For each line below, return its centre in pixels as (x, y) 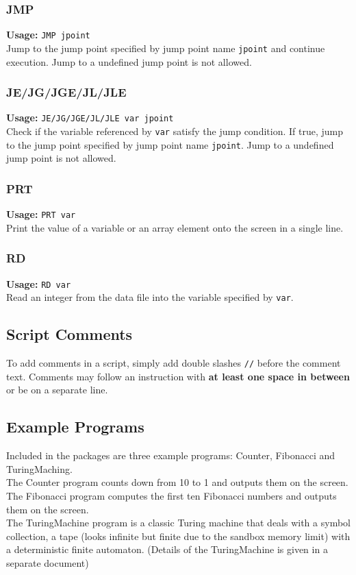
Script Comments (69, 334)
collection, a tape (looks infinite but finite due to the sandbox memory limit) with (178, 536)
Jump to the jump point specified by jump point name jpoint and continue (166, 48)
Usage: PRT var (41, 214)
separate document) (48, 562)
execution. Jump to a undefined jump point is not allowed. (129, 61)
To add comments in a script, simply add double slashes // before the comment (174, 363)
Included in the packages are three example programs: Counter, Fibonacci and (171, 455)
